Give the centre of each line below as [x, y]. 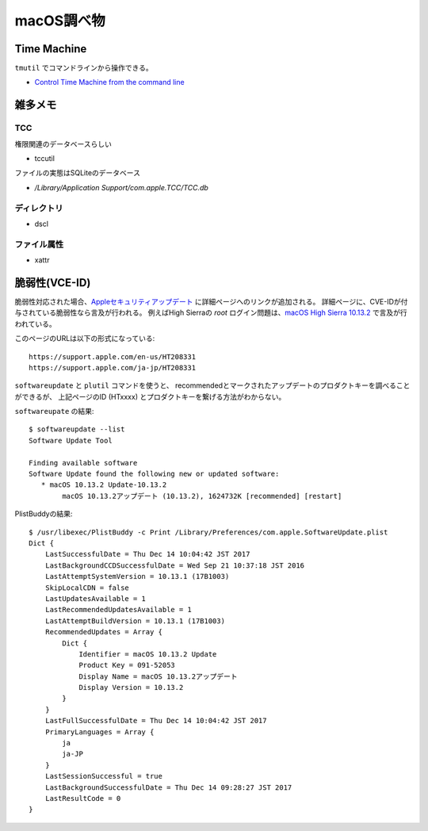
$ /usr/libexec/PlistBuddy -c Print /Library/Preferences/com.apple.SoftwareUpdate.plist [208, 532]
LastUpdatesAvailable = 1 [96, 598]
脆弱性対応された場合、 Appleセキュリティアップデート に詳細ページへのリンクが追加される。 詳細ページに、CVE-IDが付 [211, 301]
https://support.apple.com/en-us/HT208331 [113, 356]
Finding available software [83, 463]
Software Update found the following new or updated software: [154, 474]
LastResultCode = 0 [83, 798]
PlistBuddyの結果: [44, 514]
